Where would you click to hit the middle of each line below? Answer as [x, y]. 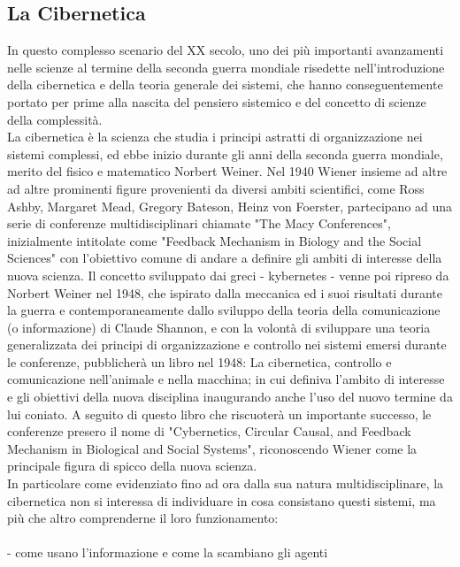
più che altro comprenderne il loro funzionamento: [143, 518]
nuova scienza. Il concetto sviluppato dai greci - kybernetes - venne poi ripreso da [228, 275]
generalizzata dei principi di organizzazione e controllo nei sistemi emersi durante [227, 345]
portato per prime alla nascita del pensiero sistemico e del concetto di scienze [217, 101]
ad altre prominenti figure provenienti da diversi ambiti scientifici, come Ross [216, 188]
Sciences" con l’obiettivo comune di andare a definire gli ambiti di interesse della [225, 258]
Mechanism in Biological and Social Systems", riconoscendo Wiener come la [212, 448]
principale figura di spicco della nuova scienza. [132, 466]
